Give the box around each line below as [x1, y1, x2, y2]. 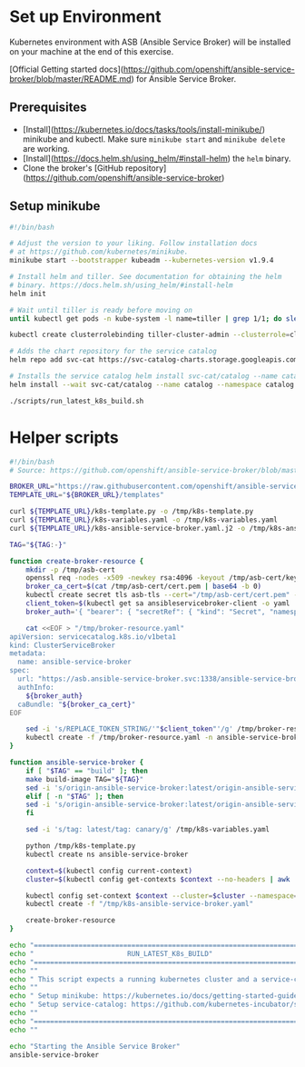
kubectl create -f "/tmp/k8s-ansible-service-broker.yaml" [25, 900, 254, 909]
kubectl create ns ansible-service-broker [25, 850, 189, 859]
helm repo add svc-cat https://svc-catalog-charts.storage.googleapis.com [9, 355, 299, 364]
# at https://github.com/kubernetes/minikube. [9, 247, 189, 256]
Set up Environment [9, 6, 162, 27]
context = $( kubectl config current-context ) [25, 866, 193, 875]
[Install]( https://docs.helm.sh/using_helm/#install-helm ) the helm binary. [22, 153, 291, 164]
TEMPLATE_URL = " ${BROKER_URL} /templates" [9, 491, 165, 500]
